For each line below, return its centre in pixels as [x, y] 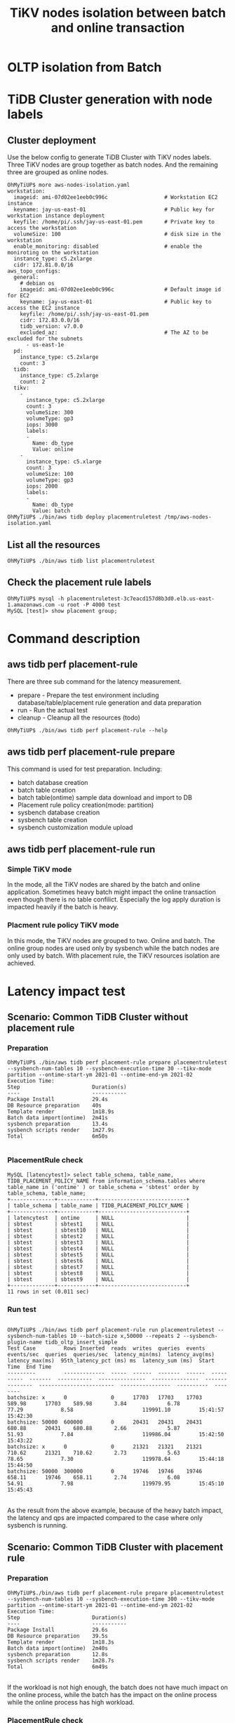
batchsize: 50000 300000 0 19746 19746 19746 [105, 1471]
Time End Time [29, 1367]
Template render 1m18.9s [61, 1112]
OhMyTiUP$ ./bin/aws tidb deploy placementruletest [84, 517]
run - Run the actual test [52, 710]
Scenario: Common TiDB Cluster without [98, 1017]
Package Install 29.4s [58, 1100]
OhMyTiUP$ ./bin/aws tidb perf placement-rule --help [88, 730]
